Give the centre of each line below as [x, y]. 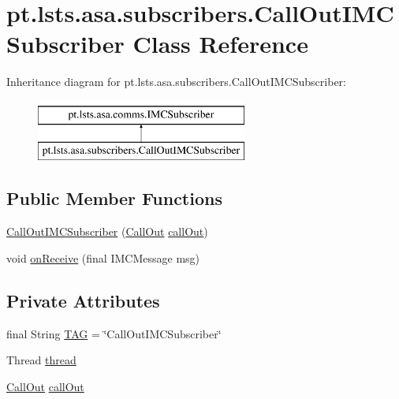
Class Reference [220, 44]
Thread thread [41, 360]
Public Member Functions [114, 198]
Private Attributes [83, 300]
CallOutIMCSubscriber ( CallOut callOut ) [107, 231]
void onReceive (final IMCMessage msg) [103, 257]
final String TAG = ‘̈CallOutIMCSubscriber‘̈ [114, 333]
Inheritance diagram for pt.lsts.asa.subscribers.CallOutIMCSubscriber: [176, 82]
